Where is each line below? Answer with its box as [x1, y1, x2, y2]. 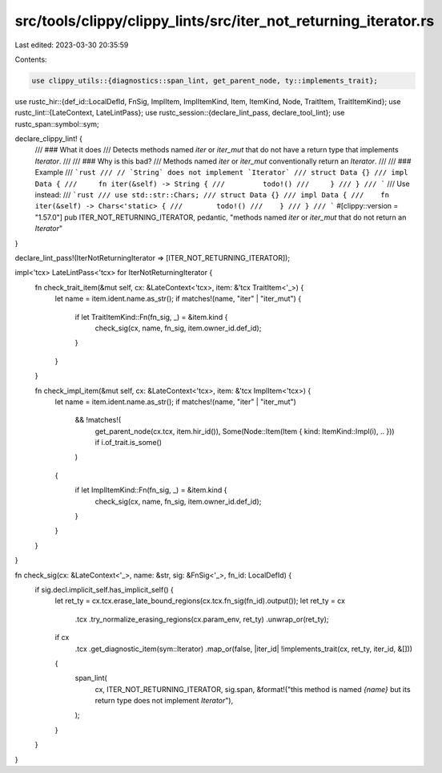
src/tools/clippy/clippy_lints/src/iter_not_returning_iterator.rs [14, 12, 435, 30]
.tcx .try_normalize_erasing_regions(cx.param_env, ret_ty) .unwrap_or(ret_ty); [74, 614, 329, 624]
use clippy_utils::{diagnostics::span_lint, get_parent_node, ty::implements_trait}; [31, 76, 378, 85]
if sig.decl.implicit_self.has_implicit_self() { [34, 585, 174, 594]
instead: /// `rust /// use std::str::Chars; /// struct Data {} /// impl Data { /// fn [34, 190, 390, 200]
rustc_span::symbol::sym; [14, 119, 99, 128]
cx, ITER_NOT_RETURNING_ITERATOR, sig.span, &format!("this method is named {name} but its [94, 684, 412, 694]
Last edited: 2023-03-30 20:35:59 [14, 40, 129, 50]
